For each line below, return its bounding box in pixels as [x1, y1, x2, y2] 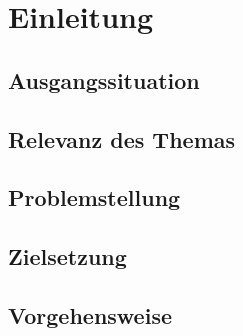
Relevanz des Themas [8, 123, 236, 154]
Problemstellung [8, 182, 181, 213]
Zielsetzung [8, 241, 127, 272]
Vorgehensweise [8, 299, 172, 330]
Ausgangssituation [8, 64, 200, 95]
